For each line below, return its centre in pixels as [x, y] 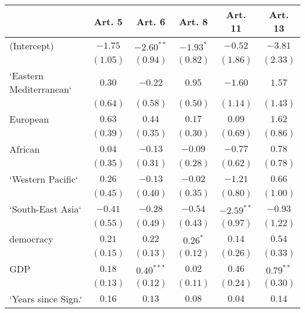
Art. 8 [194, 21]
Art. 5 [109, 21]
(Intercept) [32, 46]
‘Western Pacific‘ [44, 179]
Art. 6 [151, 21]
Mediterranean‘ [41, 89]
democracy [31, 239]
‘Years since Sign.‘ [46, 299]
